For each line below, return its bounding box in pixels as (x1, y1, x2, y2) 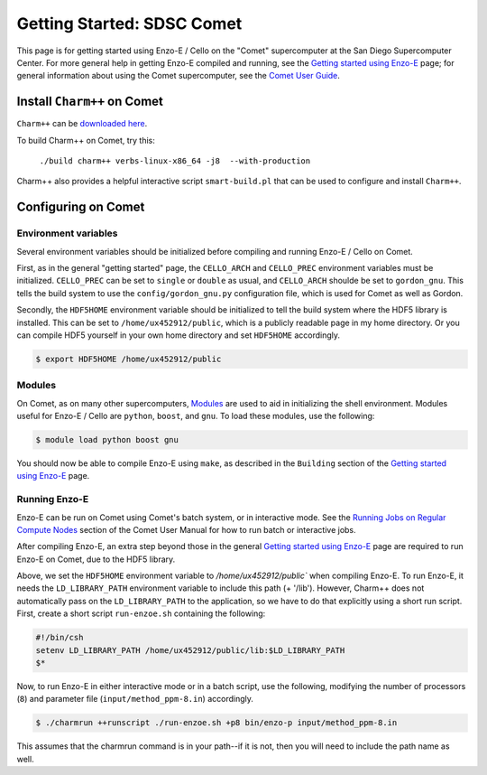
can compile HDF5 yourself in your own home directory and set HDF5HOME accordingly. (16, 330, 341, 341)
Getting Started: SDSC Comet (16, 14, 243, 33)
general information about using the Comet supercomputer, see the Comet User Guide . (16, 70, 340, 81)
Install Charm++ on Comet (16, 94, 164, 109)
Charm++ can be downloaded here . (16, 118, 148, 129)
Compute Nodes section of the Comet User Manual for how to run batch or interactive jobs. (16, 524, 356, 535)
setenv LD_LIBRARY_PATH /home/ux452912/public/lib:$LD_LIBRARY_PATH (35, 645, 345, 655)
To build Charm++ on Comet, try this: (16, 135, 155, 145)
